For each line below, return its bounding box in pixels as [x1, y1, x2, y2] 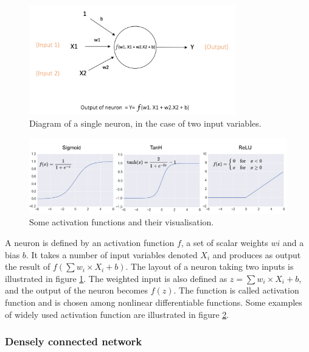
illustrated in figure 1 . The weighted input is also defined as [5, 272, 227, 284]
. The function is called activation [173, 284, 299, 297]
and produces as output [212, 248, 301, 261]
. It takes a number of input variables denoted [26, 248, 198, 261]
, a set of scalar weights [181, 236, 268, 249]
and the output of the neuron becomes [5, 284, 148, 297]
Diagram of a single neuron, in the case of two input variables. [29, 117, 262, 130]
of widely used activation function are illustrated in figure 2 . [5, 308, 229, 320]
